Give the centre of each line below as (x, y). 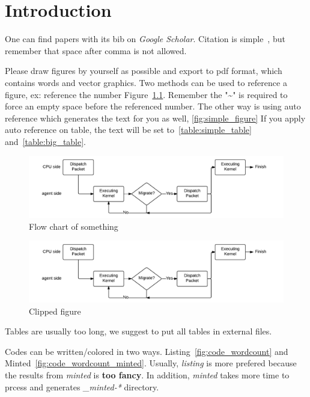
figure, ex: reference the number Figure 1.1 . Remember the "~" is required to (146, 94)
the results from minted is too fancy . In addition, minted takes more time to (147, 375)
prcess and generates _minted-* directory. (82, 386)
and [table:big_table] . (46, 141)
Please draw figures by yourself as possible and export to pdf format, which (144, 71)
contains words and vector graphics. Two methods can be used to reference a (146, 82)
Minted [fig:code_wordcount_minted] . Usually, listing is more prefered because (151, 363)
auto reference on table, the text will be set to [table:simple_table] (128, 130)
